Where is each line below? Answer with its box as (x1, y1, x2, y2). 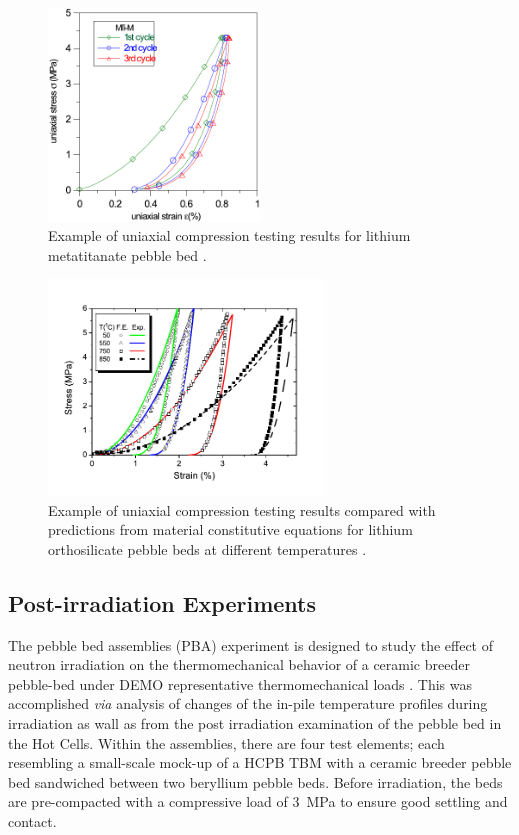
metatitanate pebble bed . (48, 244, 207, 265)
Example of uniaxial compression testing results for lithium (48, 225, 411, 246)
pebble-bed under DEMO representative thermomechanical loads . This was (8, 673, 473, 694)
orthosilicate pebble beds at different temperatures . (48, 538, 367, 559)
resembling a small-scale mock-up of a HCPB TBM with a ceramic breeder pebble (8, 752, 512, 773)
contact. (8, 811, 57, 831)
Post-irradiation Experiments (8, 587, 316, 618)
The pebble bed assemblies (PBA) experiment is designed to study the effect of (8, 634, 494, 655)
